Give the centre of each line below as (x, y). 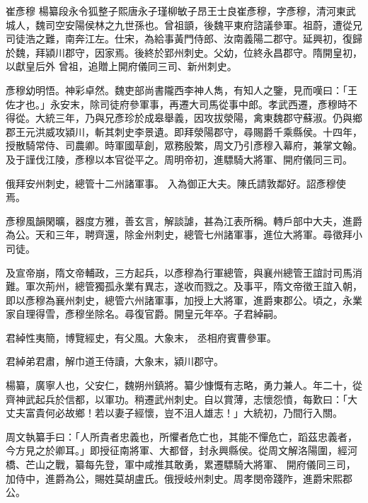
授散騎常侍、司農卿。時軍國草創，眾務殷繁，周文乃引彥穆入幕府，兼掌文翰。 (184, 145)
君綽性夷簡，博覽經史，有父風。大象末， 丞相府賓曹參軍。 (141, 337)
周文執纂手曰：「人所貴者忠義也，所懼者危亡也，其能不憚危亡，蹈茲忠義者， (182, 436)
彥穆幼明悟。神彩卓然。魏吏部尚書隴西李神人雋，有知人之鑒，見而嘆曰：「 (177, 89)
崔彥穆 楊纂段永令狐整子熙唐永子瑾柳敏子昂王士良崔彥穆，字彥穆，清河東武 (181, 11)
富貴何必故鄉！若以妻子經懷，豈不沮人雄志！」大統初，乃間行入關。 (184, 413)
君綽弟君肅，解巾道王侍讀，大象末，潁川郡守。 (115, 361)
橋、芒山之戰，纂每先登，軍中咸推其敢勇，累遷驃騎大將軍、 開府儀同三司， (181, 464)
